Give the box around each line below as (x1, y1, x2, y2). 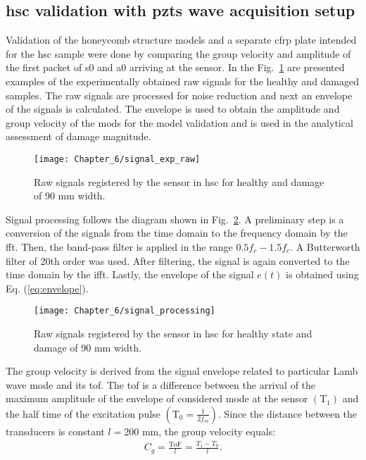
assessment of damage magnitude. (6, 129, 151, 144)
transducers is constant (6, 423, 105, 438)
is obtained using (286, 267, 359, 282)
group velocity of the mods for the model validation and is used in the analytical (6, 115, 353, 130)
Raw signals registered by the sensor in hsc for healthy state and (34, 326, 313, 341)
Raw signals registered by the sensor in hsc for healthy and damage (34, 174, 324, 189)
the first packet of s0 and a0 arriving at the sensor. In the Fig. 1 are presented (6, 60, 345, 75)
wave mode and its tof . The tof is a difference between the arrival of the (6, 377, 316, 392)
